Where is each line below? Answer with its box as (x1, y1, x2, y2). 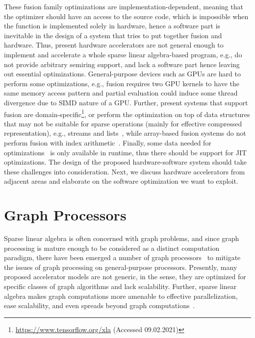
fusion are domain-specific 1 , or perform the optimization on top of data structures (4, 107, 250, 119)
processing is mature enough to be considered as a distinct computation (4, 242, 220, 253)
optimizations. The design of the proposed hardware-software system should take (4, 157, 247, 167)
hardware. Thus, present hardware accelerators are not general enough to (4, 40, 224, 50)
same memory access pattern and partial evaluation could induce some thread (4, 88, 238, 98)
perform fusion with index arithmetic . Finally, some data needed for (4, 137, 211, 147)
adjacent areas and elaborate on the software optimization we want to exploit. (4, 176, 238, 186)
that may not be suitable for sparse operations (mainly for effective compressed (4, 118, 242, 128)
